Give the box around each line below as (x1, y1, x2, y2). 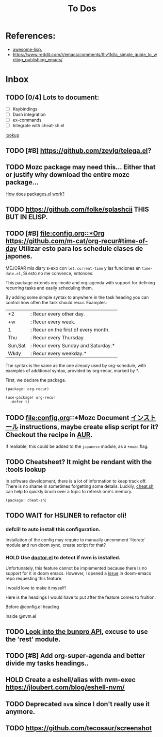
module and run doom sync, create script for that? (5, 542, 106, 548)
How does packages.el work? (5, 191, 65, 197)
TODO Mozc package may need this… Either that (5, 163, 156, 171)
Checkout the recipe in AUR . (5, 430, 93, 439)
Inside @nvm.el (5, 613, 36, 619)
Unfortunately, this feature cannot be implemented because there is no (5, 565, 147, 571)
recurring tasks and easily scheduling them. (5, 285, 93, 291)
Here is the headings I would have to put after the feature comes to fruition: (5, 594, 156, 600)
